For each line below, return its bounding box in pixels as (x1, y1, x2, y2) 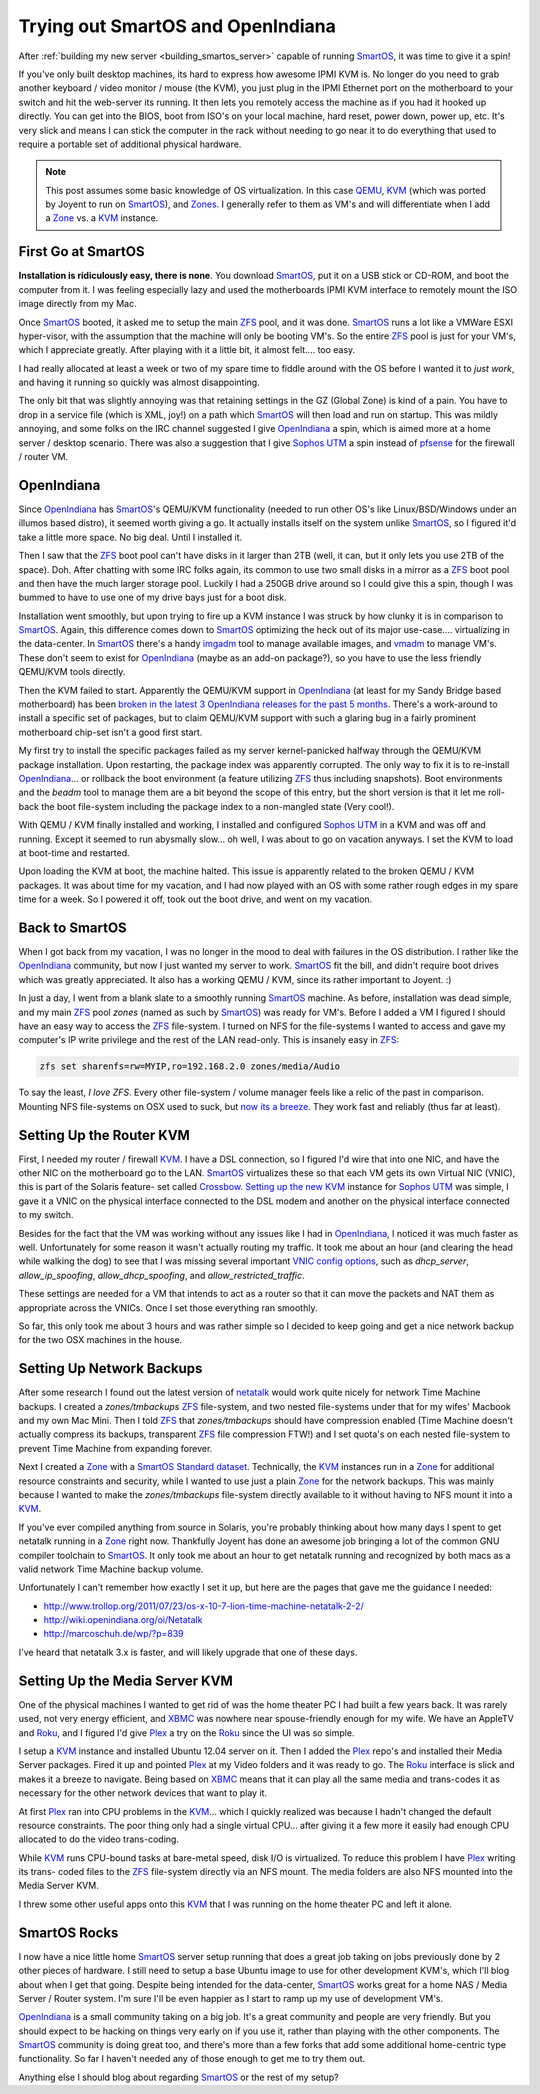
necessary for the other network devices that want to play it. (18, 1787, 268, 1799)
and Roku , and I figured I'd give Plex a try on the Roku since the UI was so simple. (18, 1726, 355, 1739)
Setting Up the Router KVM (18, 1126, 190, 1144)
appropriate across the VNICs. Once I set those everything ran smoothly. (18, 1301, 318, 1314)
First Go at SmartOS (18, 243, 145, 260)
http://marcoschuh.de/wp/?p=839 (43, 1628, 184, 1640)
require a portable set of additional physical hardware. (18, 138, 242, 150)
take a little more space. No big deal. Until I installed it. (18, 531, 243, 543)
